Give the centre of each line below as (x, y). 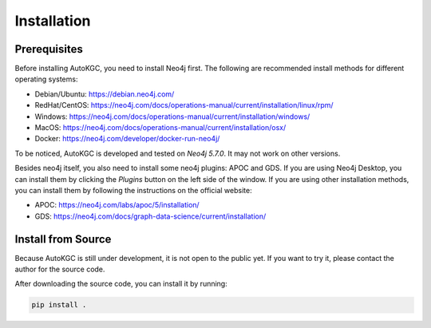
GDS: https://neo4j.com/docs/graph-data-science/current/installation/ (150, 216)
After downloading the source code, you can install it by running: (121, 284)
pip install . (59, 305)
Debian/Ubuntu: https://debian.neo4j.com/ (105, 94)
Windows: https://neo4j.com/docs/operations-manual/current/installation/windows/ (172, 117)
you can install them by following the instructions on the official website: (133, 190)
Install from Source (63, 239)
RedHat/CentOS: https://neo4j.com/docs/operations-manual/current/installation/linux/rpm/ (184, 105)
